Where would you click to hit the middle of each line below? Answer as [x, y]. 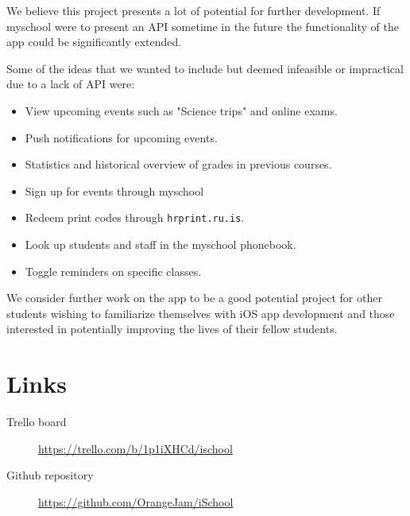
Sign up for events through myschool [114, 190]
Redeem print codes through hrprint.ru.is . [135, 217]
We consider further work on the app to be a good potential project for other [194, 298]
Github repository [50, 475]
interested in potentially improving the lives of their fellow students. [172, 329]
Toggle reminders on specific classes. [113, 271]
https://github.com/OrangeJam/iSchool [136, 501]
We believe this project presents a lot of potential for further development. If [193, 10]
